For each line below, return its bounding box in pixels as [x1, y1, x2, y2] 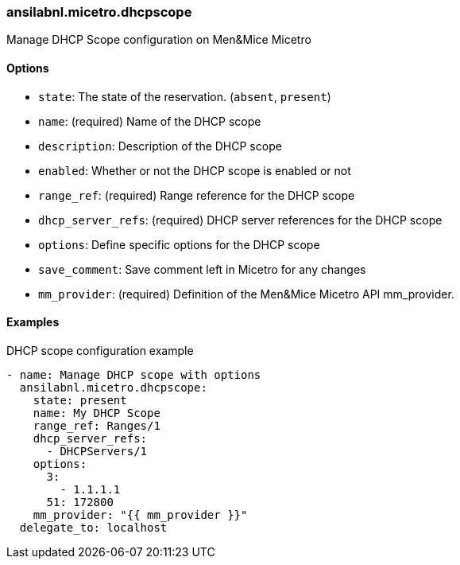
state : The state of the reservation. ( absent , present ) [38, 89, 331, 103]
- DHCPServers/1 [46, 444, 148, 458]
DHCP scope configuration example [6, 343, 194, 357]
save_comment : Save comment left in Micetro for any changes [38, 262, 366, 276]
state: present [33, 393, 127, 407]
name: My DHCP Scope [33, 406, 160, 419]
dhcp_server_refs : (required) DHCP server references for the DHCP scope [38, 212, 443, 227]
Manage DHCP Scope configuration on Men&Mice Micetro [6, 33, 311, 47]
